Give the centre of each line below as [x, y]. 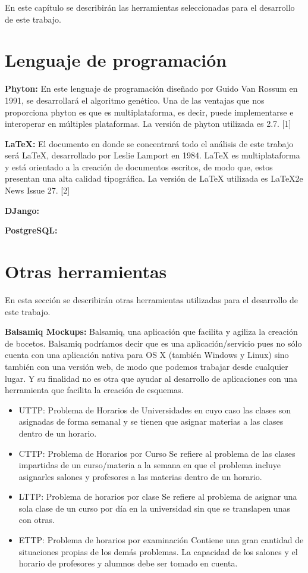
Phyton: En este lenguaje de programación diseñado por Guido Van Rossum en [151, 88]
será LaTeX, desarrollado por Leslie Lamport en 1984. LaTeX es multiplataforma [153, 155]
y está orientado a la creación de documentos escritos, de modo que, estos [139, 166]
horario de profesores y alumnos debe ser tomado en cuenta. [128, 563]
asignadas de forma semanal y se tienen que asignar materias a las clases [151, 421]
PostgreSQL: [31, 230]
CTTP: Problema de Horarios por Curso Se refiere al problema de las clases [157, 453]
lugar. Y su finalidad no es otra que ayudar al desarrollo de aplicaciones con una [151, 378]
